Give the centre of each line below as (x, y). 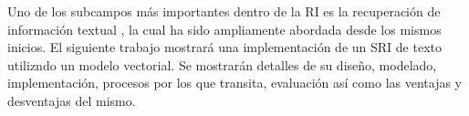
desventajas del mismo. (72, 100)
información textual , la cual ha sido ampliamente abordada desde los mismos (224, 29)
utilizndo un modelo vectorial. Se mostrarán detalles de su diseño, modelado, (222, 64)
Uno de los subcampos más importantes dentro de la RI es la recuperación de (224, 11)
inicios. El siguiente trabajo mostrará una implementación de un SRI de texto (224, 47)
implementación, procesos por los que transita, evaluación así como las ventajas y (235, 83)
